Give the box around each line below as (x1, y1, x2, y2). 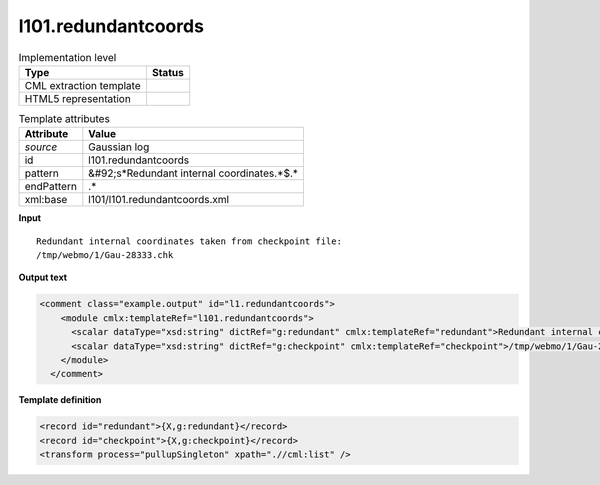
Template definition (18, 394, 102, 406)
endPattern (24, 180, 77, 194)
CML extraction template (24, 78, 141, 92)
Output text (18, 271, 68, 284)
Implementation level (18, 50, 117, 64)
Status (151, 65, 184, 79)
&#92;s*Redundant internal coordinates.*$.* (88, 166, 299, 180)
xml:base (24, 193, 68, 207)
